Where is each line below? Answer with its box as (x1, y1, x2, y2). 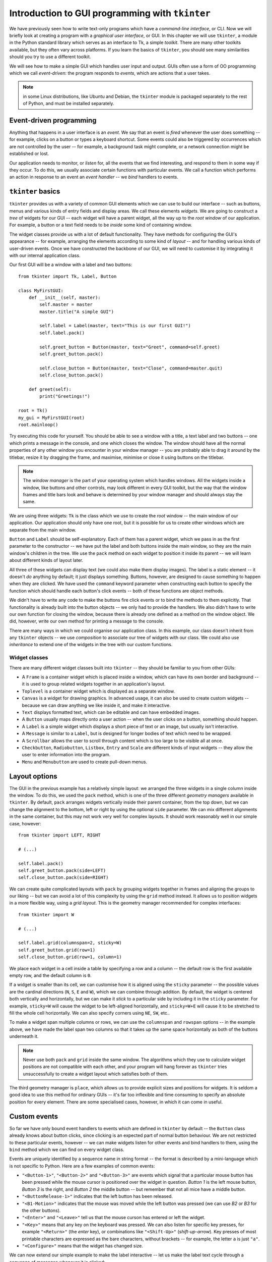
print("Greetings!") (39, 394, 90, 399)
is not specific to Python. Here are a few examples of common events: (9, 1163, 155, 1169)
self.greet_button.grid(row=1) (18, 947, 96, 953)
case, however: (9, 820, 41, 826)
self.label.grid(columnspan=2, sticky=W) (18, 940, 122, 946)
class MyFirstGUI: (18, 288, 64, 293)
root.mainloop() (18, 422, 58, 428)
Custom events (9, 1112, 58, 1121)
